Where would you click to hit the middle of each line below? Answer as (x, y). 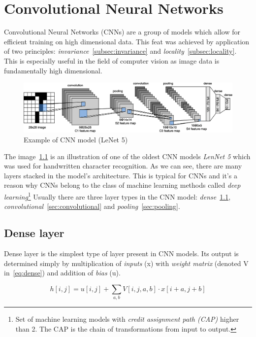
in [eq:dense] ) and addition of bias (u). (62, 273)
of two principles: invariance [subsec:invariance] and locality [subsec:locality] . (120, 51)
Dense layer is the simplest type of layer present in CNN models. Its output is (121, 253)
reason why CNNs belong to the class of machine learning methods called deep (122, 185)
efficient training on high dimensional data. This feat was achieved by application (127, 41)
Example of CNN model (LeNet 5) (76, 139)
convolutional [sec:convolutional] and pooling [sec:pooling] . (92, 206)
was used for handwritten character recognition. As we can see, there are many (123, 166)
